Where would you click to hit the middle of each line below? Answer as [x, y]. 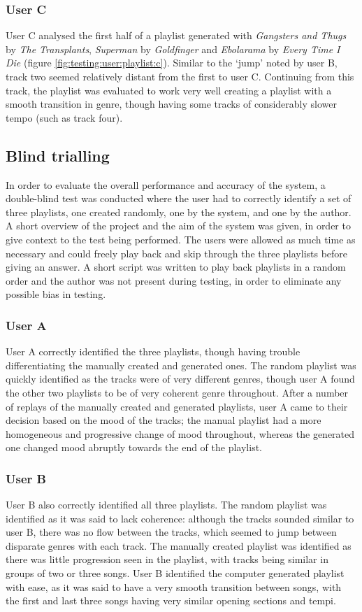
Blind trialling [58, 155]
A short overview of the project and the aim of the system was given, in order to [178, 226]
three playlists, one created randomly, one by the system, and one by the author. [179, 212]
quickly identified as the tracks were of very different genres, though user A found [180, 379]
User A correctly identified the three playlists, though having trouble [153, 351]
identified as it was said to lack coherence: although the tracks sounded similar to [180, 518]
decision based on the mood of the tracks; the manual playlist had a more [164, 420]
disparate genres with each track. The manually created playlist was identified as [179, 545]
